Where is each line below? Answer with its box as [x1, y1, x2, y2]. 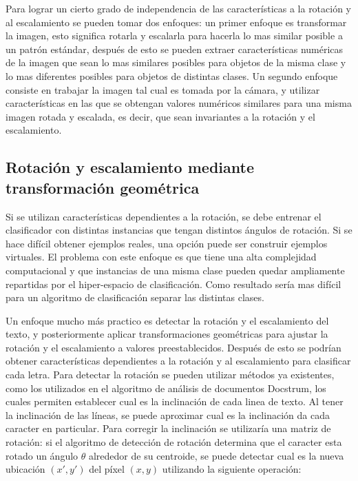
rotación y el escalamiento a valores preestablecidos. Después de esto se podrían [6, 340, 341, 354]
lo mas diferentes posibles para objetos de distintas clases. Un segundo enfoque [6, 68, 338, 83]
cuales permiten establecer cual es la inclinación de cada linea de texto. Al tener [6, 394, 344, 409]
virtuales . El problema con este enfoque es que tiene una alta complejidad [6, 249, 317, 264]
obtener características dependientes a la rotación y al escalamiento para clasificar [6, 354, 351, 368]
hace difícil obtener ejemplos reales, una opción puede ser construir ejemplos [6, 236, 328, 250]
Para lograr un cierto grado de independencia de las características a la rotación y [6, 1, 352, 15]
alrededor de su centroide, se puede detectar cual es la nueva [88, 448, 344, 462]
